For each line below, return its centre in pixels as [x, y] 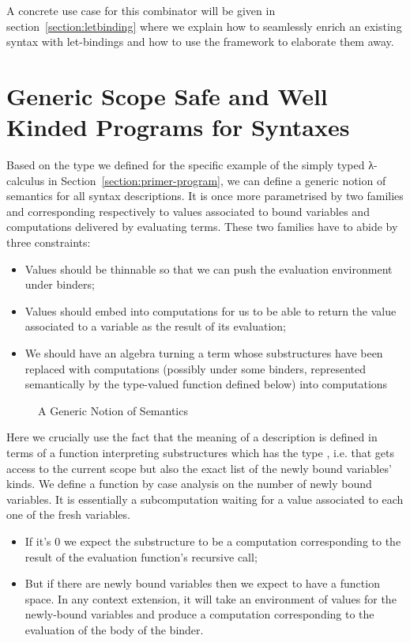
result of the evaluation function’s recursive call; [141, 556]
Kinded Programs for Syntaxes [178, 127]
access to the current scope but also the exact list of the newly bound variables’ [199, 468]
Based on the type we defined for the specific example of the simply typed [186, 165]
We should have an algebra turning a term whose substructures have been [204, 353]
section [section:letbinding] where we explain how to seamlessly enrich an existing [204, 26]
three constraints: [49, 242]
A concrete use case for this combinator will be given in [141, 10]
